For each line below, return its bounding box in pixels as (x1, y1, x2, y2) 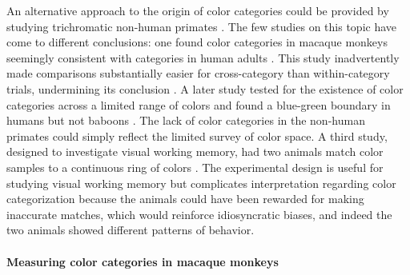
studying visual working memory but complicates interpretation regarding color (6, 174, 396, 191)
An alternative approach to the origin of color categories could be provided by (6, 2, 389, 18)
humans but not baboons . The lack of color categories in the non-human (6, 112, 365, 129)
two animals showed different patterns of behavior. (6, 221, 255, 238)
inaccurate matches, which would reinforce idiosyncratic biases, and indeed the (6, 205, 392, 222)
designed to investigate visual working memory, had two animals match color (6, 143, 384, 160)
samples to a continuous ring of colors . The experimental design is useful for (6, 158, 384, 175)
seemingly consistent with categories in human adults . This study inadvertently (6, 49, 400, 66)
